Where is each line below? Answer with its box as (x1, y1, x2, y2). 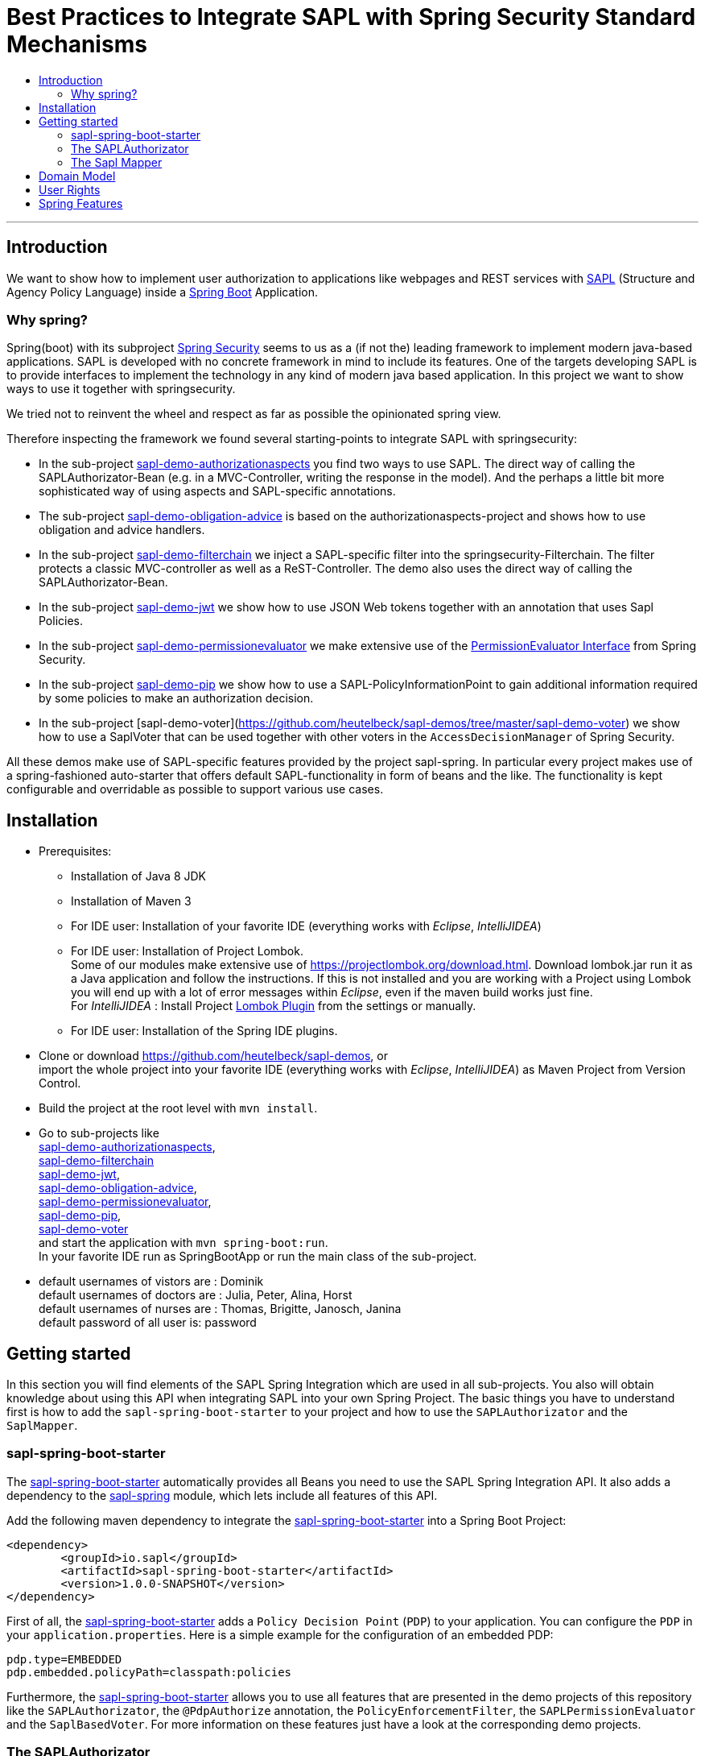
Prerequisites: (39, 844, 112, 859)
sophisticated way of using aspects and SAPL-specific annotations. (39, 484, 396, 499)
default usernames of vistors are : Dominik (39, 1274, 264, 1289)
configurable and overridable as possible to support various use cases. (6, 782, 384, 797)
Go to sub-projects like (39, 1126, 159, 1141)
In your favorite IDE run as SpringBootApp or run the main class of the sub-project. (39, 1249, 477, 1264)
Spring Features (39, 196, 123, 210)
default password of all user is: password (39, 1315, 257, 1330)
